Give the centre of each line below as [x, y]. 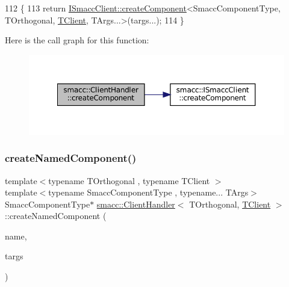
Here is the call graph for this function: [77, 40]
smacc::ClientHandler [136, 204]
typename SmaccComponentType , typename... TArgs [148, 192]
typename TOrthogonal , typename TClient [129, 180]
